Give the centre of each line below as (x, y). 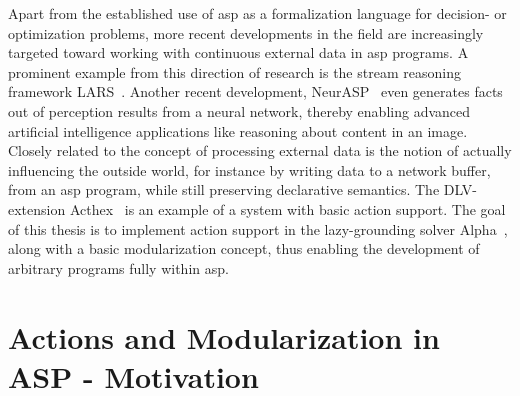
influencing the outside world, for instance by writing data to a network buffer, (249, 169)
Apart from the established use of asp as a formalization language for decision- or (257, 13)
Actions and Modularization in (224, 336)
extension (37, 208)
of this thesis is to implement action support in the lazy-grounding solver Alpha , (258, 228)
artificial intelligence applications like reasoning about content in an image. (238, 130)
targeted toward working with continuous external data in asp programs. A (238, 52)
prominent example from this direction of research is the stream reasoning (234, 71)
